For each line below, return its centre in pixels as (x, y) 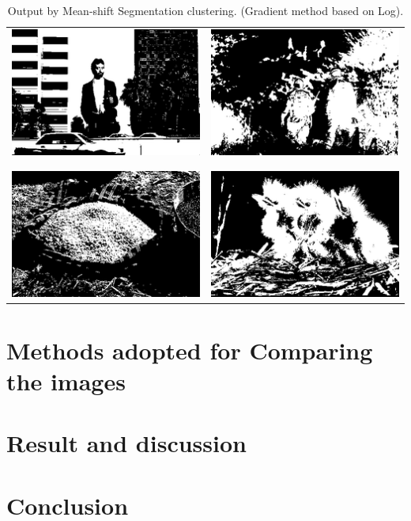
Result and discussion (126, 443)
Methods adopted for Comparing (190, 350)
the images (66, 380)
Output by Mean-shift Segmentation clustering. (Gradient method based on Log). (205, 10)
